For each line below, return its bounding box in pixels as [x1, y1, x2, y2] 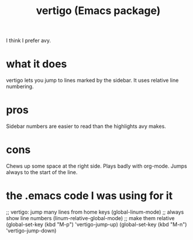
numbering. [6, 83, 34, 90]
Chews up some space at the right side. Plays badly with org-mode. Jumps [6, 162, 187, 169]
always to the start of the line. [6, 169, 78, 176]
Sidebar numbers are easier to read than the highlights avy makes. [6, 123, 167, 130]
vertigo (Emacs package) [36, 4, 161, 18]
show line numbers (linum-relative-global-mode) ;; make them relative [6, 214, 175, 221]
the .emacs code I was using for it [6, 189, 173, 203]
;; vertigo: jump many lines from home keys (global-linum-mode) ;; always [6, 208, 184, 215]
